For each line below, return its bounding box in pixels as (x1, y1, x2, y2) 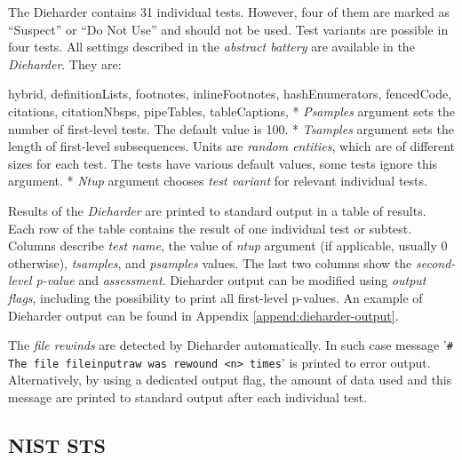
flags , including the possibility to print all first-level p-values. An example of (8, 288, 423, 306)
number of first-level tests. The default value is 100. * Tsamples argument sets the (8, 119, 454, 138)
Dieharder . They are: (8, 54, 122, 73)
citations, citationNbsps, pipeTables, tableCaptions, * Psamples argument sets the (8, 101, 456, 120)
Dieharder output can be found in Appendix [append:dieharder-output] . (8, 305, 399, 324)
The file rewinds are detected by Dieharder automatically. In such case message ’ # (8, 336, 453, 354)
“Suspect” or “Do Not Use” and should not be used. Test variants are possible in (8, 20, 449, 38)
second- (416, 253, 456, 272)
